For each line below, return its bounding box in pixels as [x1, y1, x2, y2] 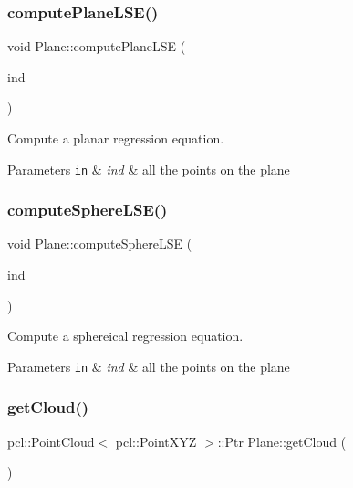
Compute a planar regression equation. [7, 129, 224, 147]
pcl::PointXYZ [115, 431, 197, 451]
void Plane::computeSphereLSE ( [7, 234, 192, 253]
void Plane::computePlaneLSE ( [7, 37, 186, 56]
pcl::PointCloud [7, 431, 95, 451]
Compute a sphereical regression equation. [7, 326, 244, 345]
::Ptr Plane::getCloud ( [217, 431, 347, 451]
